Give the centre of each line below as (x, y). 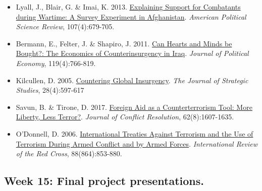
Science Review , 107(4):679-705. (65, 26)
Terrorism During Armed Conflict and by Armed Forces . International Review (137, 143)
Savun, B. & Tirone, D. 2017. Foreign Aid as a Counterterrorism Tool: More (134, 107)
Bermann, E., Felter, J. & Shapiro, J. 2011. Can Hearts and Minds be (124, 43)
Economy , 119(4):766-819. (56, 63)
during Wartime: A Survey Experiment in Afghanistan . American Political (131, 16)
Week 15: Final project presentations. (104, 181)
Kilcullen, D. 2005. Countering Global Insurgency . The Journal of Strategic (132, 80)
